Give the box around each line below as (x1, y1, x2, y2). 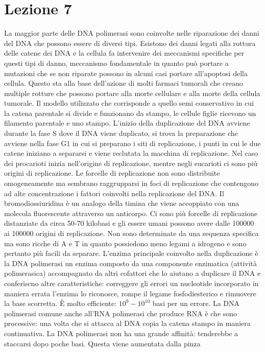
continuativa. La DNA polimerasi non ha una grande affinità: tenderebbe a (4, 327, 238, 338)
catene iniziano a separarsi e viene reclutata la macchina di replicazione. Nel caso (4, 148, 258, 158)
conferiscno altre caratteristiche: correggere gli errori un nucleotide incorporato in (4, 277, 259, 288)
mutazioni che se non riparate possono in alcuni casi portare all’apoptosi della (4, 67, 248, 78)
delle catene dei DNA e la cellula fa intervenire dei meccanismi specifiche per (4, 48, 245, 58)
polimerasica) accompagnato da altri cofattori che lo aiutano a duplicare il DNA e (4, 268, 261, 278)
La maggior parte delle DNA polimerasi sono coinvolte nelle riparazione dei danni (4, 28, 259, 38)
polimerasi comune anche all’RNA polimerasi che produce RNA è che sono (4, 308, 237, 318)
